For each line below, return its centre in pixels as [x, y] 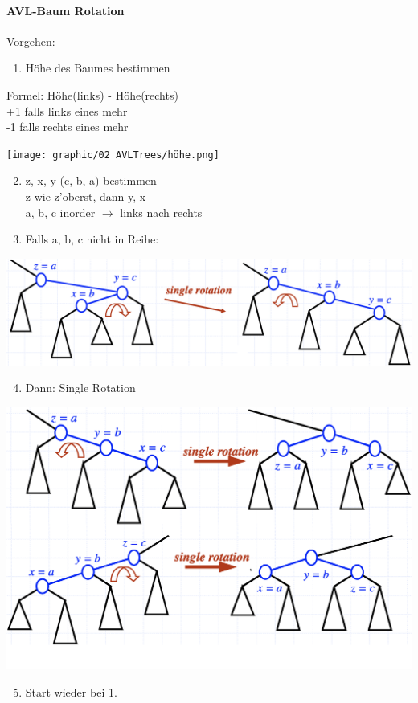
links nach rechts [161, 212]
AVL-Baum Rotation [66, 10]
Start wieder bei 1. [71, 691]
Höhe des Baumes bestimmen [98, 68]
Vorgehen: [31, 41]
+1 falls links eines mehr [67, 110]
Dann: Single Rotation [80, 388]
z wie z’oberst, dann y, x [86, 196]
